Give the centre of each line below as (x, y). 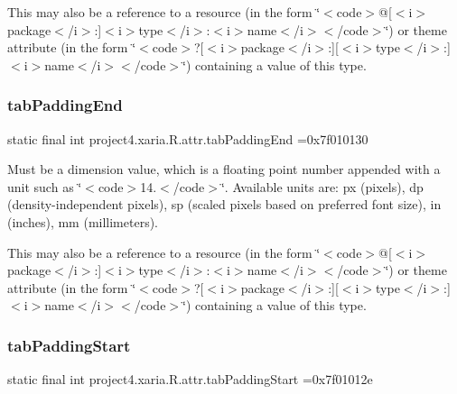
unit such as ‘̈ (45, 186)
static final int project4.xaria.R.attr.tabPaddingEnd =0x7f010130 (188, 138)
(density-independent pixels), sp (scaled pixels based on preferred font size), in (224, 204)
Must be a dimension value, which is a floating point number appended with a (224, 169)
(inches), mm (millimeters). (83, 221)
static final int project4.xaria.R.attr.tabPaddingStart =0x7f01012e (190, 379)
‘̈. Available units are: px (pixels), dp (322, 186)
